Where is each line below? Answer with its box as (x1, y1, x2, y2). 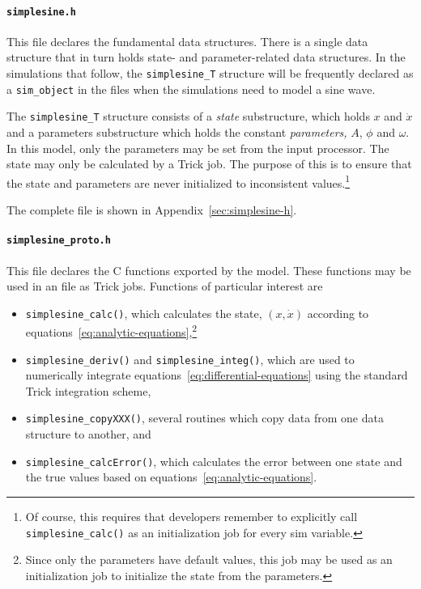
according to (307, 304, 369, 321)
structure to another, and (25, 426, 151, 443)
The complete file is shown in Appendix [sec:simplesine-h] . (6, 201, 297, 218)
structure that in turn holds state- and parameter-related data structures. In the (6, 49, 406, 66)
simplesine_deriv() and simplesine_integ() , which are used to (25, 350, 355, 367)
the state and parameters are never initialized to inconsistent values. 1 (6, 172, 351, 191)
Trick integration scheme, (25, 382, 151, 399)
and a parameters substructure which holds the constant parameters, (6, 124, 347, 141)
